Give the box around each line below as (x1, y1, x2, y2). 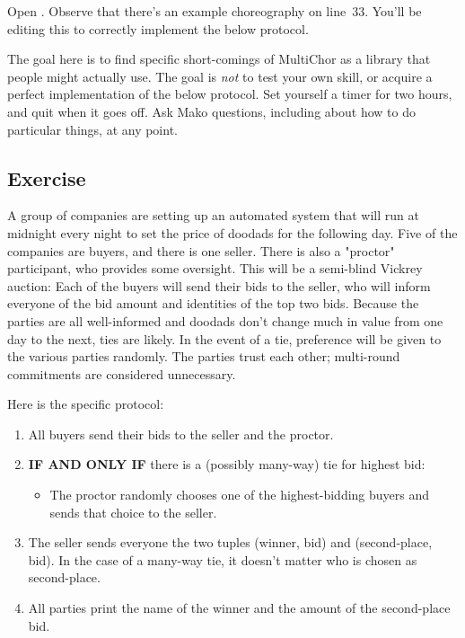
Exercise (7, 164, 86, 191)
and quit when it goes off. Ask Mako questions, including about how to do (7, 102, 416, 120)
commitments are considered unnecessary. (7, 364, 236, 383)
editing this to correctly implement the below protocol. (7, 19, 309, 38)
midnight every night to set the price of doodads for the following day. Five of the (7, 223, 458, 242)
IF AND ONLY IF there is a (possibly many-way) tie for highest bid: (28, 455, 426, 474)
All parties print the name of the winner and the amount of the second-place (28, 598, 451, 617)
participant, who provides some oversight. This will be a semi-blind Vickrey (7, 259, 423, 278)
